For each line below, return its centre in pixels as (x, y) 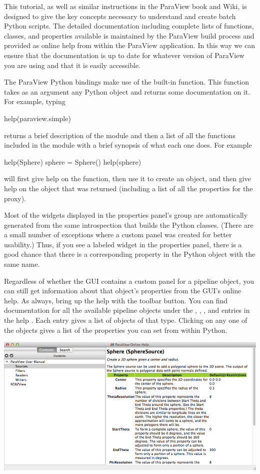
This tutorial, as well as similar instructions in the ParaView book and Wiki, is (125, 6)
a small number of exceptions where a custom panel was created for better (118, 234)
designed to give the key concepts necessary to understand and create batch (120, 16)
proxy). (15, 198)
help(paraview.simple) (37, 118)
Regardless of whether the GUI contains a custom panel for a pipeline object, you (129, 281)
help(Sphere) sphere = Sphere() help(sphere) (73, 161)
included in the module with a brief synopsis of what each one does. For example (128, 145)
